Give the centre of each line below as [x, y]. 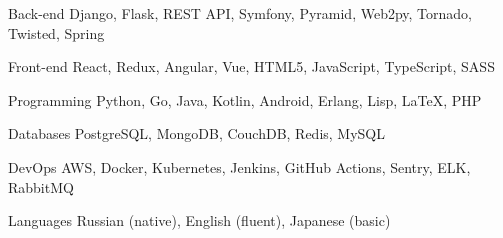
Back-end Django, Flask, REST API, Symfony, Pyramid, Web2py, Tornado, [240, 13]
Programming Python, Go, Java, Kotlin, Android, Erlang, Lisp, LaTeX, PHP [245, 99]
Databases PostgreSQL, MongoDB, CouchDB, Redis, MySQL [197, 133]
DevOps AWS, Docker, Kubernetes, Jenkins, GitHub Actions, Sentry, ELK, [239, 166]
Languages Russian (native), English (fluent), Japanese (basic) [199, 220]
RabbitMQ [41, 186]
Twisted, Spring [56, 32]
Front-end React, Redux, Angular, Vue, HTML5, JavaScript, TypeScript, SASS [251, 66]
